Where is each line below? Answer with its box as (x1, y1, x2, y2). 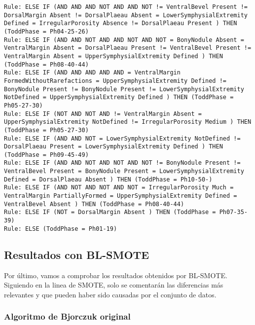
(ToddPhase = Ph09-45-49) (4, 151, 89, 158)
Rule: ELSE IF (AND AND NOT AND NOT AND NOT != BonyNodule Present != (4, 159, 241, 167)
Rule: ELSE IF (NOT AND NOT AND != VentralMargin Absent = (4, 110, 202, 117)
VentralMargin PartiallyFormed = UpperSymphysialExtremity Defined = (4, 192, 237, 200)
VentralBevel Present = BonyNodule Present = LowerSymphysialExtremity (4, 168, 244, 175)
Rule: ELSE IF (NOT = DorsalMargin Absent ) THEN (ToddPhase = (4, 209, 216, 216)
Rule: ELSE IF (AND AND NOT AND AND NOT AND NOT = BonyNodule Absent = (4, 36, 244, 43)
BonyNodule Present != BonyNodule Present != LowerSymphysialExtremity (4, 85, 244, 93)
